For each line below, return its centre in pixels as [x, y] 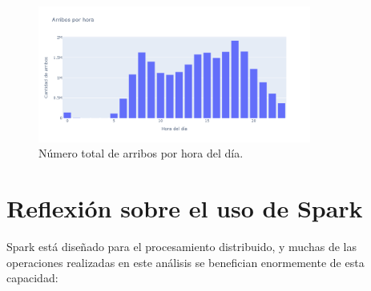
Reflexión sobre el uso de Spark [185, 207]
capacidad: [32, 278]
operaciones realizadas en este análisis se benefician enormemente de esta [185, 262]
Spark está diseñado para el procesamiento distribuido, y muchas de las [181, 246]
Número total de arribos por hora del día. [141, 153]
